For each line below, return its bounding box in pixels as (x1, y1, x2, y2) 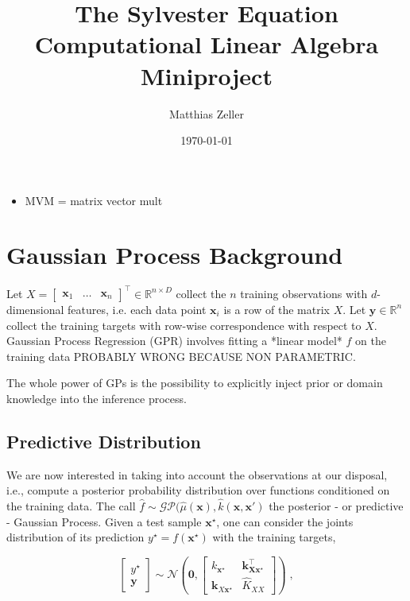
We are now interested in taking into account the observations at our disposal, (6, 466, 388, 483)
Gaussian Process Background (6, 238, 343, 271)
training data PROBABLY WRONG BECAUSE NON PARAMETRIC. (6, 347, 356, 364)
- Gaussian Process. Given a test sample (6, 513, 202, 529)
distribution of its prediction (6, 529, 145, 545)
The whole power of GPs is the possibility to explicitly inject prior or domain (6, 374, 383, 391)
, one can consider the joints (216, 513, 354, 529)
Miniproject (141, 59, 273, 91)
